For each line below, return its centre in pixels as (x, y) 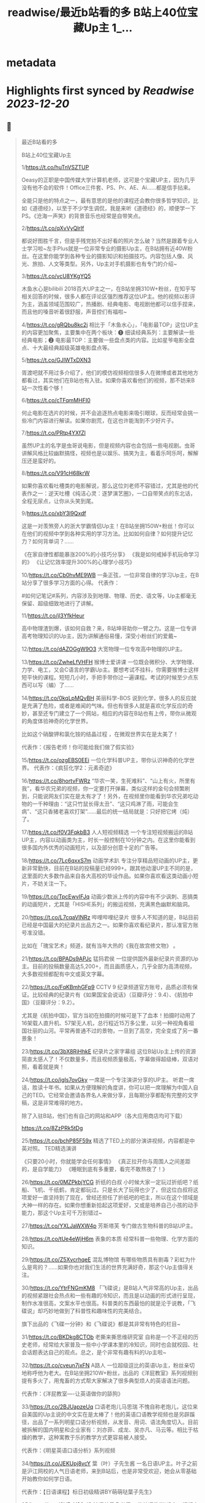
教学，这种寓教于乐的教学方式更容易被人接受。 (91, 1437)
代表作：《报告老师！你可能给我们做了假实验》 (79, 747)
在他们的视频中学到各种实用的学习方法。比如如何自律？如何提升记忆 (107, 534)
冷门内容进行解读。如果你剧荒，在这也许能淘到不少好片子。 (102, 421)
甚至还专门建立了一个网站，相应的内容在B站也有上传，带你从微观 (114, 713)
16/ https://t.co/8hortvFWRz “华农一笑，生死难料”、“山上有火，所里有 (108, 781)
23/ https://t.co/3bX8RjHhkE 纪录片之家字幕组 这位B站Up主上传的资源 (109, 1052)
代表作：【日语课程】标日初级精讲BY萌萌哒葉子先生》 (88, 1492)
